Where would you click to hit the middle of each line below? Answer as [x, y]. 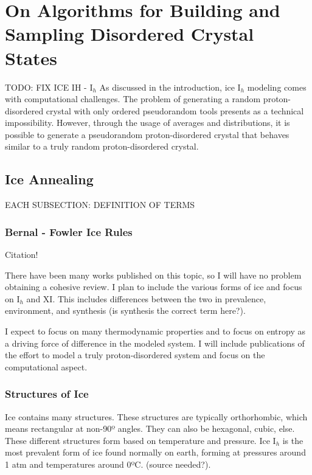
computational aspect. [46, 366]
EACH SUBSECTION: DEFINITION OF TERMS [100, 205]
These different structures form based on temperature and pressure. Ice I [140, 440]
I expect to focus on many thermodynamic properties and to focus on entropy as [155, 331]
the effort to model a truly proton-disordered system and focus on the [135, 355]
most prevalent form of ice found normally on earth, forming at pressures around [155, 452]
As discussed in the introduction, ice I [170, 87]
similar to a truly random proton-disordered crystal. [102, 146]
